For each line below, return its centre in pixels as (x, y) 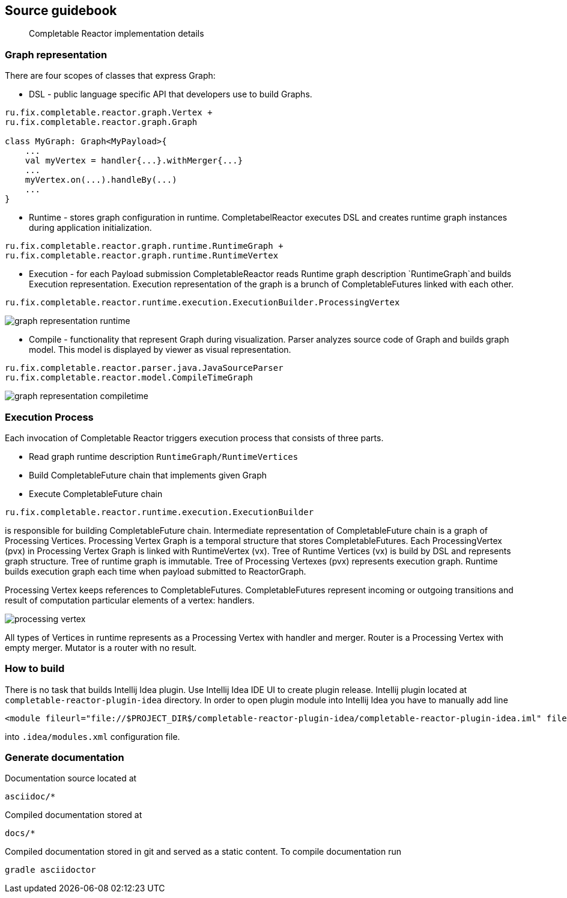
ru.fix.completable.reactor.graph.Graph (101, 122)
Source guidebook (61, 11)
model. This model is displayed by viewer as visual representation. (160, 350)
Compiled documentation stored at (74, 815)
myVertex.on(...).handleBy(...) (101, 180)
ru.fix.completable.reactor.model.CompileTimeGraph (129, 378)
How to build (35, 669)
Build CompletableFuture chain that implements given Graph (148, 475)
